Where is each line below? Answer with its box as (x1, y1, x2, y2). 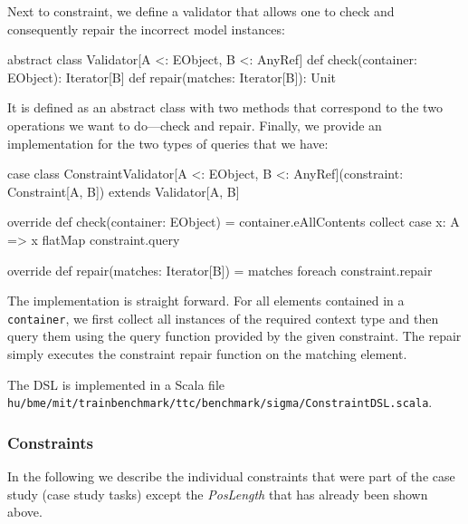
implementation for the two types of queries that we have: (7, 133, 329, 152)
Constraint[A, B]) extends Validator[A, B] (7, 181, 240, 200)
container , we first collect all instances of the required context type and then (7, 308, 439, 327)
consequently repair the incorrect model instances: (7, 19, 285, 38)
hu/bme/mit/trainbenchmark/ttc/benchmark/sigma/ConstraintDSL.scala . (7, 393, 433, 412)
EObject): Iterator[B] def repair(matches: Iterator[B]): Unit (7, 67, 336, 86)
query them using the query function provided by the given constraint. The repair (7, 326, 462, 345)
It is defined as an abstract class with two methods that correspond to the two (7, 98, 443, 117)
